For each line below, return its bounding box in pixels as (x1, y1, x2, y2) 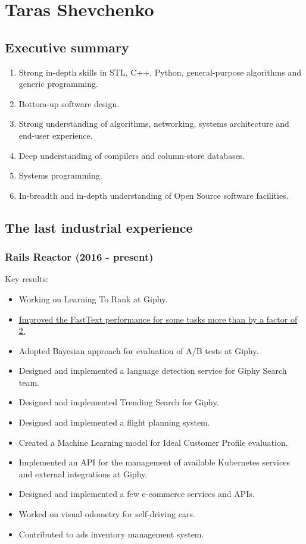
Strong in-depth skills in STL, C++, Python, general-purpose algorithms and (18, 65, 302, 78)
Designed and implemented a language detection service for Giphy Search (18, 364, 287, 377)
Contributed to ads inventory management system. (18, 527, 204, 540)
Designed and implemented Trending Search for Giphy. (18, 396, 219, 408)
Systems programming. (18, 169, 102, 182)
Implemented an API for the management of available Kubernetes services (18, 456, 290, 468)
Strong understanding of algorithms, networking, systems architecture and (18, 117, 289, 130)
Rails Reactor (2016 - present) (5, 249, 154, 264)
